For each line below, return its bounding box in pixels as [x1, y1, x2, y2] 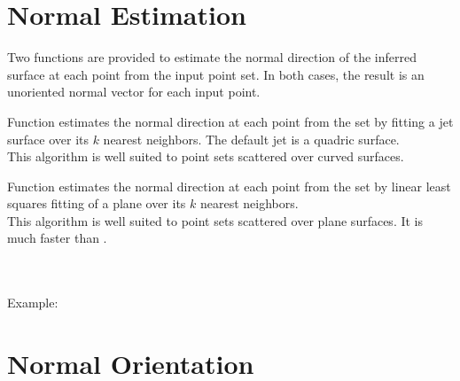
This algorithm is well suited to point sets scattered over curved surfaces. [7, 147, 404, 166]
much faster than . [7, 229, 107, 247]
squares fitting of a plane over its [7, 194, 186, 213]
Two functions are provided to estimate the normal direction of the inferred [7, 48, 417, 66]
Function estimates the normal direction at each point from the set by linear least [7, 176, 451, 195]
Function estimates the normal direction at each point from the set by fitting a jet [7, 112, 454, 130]
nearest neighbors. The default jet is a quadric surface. [103, 129, 400, 148]
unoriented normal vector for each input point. [7, 82, 261, 101]
